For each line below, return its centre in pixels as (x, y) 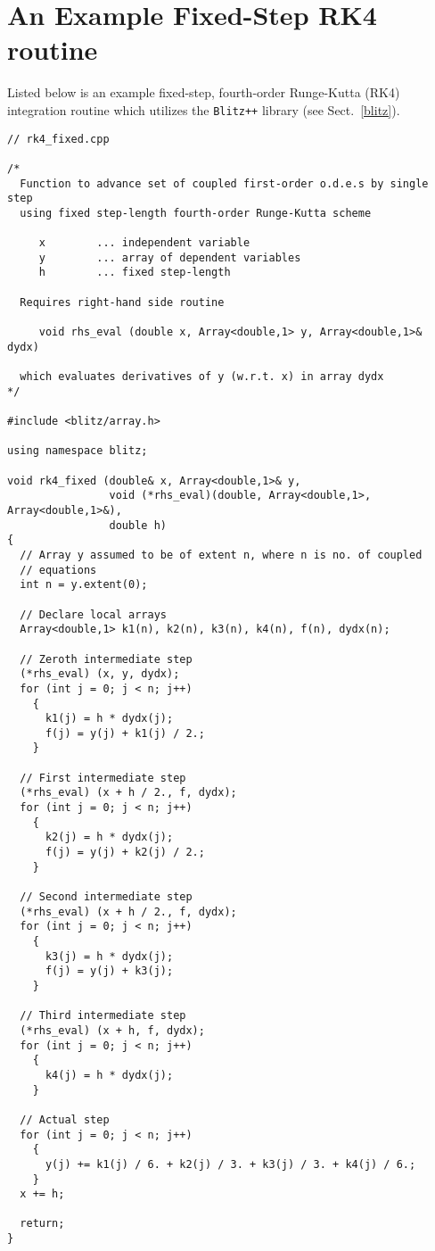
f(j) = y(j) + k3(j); (109, 971)
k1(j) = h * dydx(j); (109, 719)
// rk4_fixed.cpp (58, 139)
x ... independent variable (144, 243)
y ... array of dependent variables (170, 257)
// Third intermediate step (103, 1016)
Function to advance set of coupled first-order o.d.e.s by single (224, 183)
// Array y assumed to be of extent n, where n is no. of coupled (221, 555)
